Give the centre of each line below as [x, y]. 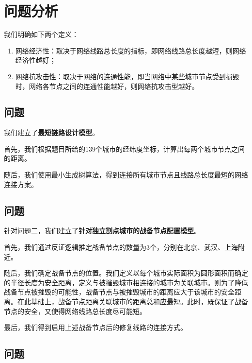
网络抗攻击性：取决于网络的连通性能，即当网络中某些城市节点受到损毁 [127, 76]
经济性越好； [36, 60]
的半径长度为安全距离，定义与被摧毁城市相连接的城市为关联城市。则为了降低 [126, 282]
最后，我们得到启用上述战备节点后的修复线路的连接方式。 [95, 327]
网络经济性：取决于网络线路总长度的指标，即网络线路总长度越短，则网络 [131, 50]
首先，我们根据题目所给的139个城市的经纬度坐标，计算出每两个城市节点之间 [124, 148]
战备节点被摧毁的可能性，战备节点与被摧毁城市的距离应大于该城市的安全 [119, 292]
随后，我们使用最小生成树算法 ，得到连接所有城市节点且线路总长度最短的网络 [126, 175]
